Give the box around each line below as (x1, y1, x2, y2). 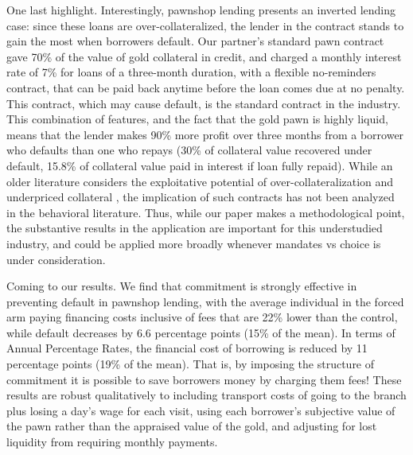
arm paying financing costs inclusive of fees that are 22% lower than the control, (6, 309, 398, 325)
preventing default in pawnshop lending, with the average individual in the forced (6, 293, 404, 309)
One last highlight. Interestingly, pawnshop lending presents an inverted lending (6, 2, 396, 17)
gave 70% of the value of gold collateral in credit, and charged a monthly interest (6, 48, 402, 64)
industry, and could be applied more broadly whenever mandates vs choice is (6, 235, 381, 251)
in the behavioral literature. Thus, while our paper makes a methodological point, (6, 204, 405, 220)
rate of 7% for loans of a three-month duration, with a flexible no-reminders (6, 64, 376, 80)
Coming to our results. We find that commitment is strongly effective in (6, 278, 357, 294)
